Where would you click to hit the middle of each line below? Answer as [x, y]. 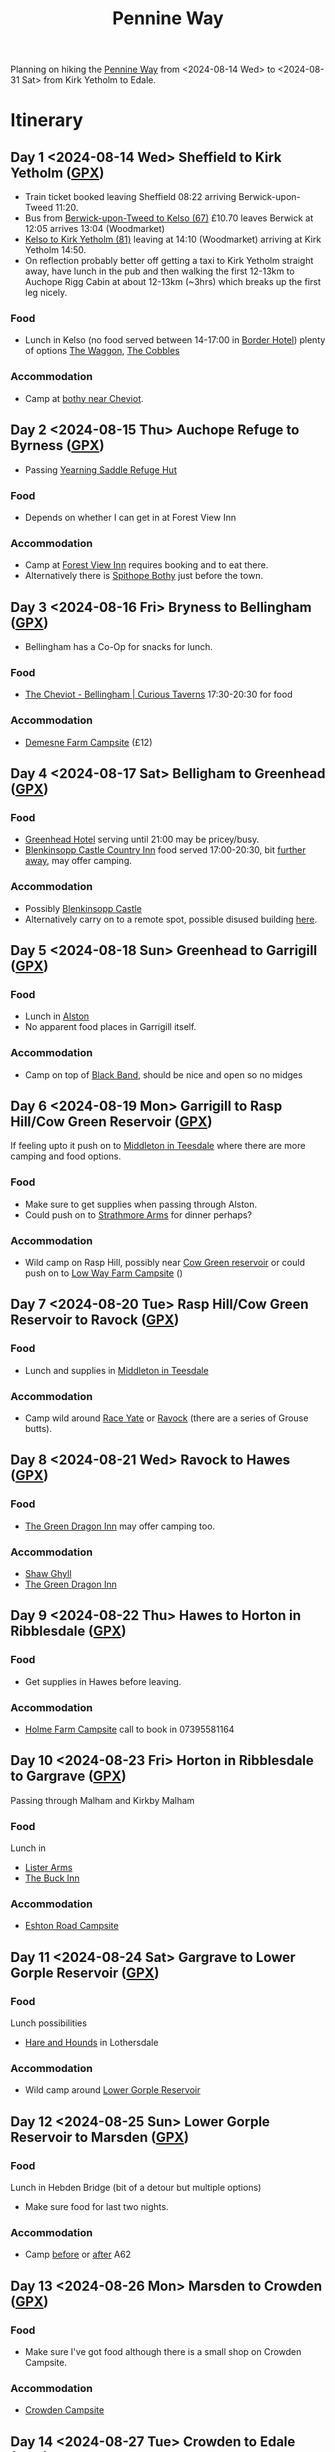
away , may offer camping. [78, 861]
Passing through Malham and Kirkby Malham [102, 1800]
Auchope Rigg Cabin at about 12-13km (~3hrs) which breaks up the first [173, 282]
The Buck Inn [52, 1878]
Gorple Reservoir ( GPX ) [85, 1972]
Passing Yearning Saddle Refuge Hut [100, 469]
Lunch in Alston [57, 1016]
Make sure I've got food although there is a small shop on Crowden [163, 2351]
